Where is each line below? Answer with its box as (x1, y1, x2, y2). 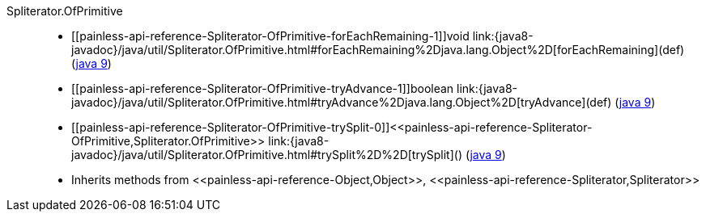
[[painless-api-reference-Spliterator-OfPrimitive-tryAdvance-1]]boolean (71, 82, 454, 95)
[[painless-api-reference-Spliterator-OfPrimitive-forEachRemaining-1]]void (71, 29, 470, 43)
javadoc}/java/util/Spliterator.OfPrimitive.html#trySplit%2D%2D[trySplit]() (71, 148, 463, 161)
